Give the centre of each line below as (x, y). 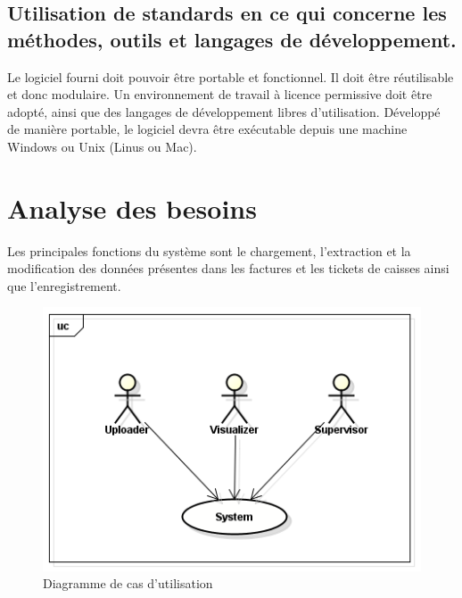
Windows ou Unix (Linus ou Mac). (102, 146)
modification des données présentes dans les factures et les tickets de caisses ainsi (228, 268)
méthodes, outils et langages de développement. (232, 39)
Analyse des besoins (132, 208)
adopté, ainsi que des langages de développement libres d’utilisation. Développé (224, 111)
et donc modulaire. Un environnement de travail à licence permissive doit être (220, 94)
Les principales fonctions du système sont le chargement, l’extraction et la (209, 250)
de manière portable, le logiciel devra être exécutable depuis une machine (207, 129)
